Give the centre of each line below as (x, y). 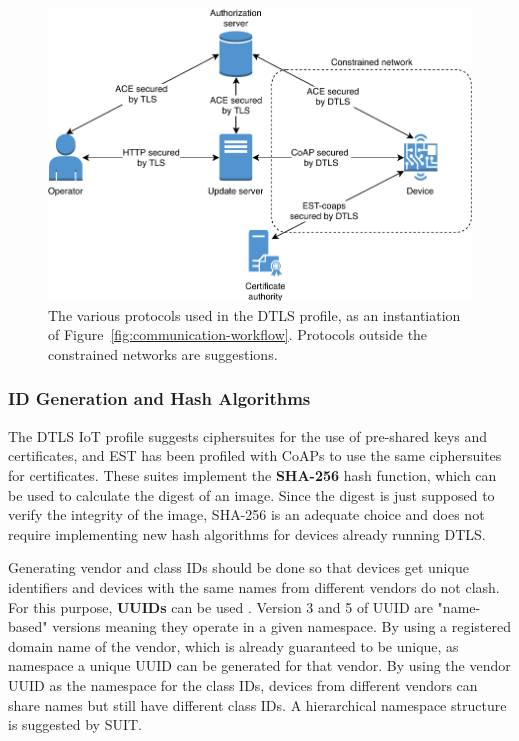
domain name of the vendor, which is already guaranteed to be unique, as (233, 645)
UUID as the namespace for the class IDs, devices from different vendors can (243, 684)
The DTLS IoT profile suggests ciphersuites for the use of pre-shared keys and (248, 435)
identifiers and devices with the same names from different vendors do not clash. (254, 586)
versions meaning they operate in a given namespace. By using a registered (282, 626)
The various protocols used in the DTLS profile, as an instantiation (254, 314)
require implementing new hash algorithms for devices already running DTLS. (247, 533)
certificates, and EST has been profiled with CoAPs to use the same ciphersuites (255, 455)
